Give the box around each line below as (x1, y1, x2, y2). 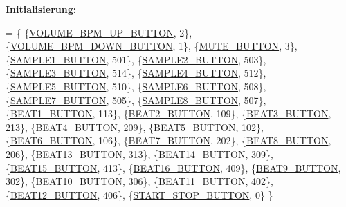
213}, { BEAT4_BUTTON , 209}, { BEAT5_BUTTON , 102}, (6, 119, 264, 134)
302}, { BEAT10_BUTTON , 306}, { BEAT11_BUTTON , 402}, (6, 174, 273, 188)
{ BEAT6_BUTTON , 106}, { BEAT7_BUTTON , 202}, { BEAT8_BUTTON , (6, 133, 331, 148)
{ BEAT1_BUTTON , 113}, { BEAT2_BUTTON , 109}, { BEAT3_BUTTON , (6, 106, 331, 121)
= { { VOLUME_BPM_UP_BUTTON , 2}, (6, 25, 192, 39)
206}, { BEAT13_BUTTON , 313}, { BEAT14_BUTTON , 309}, (6, 146, 273, 161)
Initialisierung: (6, 2, 77, 16)
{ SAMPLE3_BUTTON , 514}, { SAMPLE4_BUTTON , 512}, (6, 66, 266, 80)
